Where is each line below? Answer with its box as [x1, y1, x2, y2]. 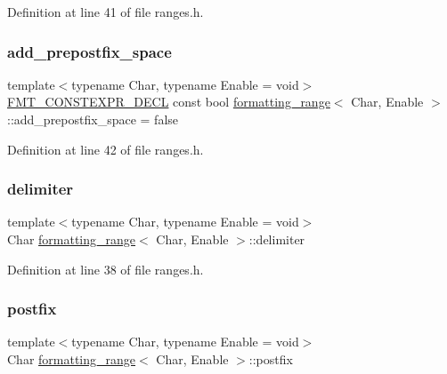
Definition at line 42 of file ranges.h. [7, 139, 204, 158]
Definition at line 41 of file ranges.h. [7, 3, 204, 20]
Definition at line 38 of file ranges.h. [7, 259, 204, 278]
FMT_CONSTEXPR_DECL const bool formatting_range [7, 92, 330, 111]
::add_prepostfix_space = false [7, 110, 179, 128]
